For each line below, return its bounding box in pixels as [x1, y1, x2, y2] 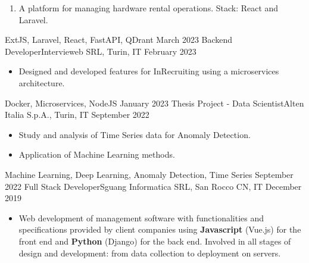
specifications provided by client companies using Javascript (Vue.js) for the [18, 223, 301, 236]
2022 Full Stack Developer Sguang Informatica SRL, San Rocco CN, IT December [5, 180, 302, 192]
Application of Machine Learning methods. [18, 148, 175, 161]
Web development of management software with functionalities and [18, 211, 264, 224]
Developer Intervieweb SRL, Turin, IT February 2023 [5, 45, 196, 57]
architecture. [18, 76, 65, 89]
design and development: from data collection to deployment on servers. [18, 246, 281, 259]
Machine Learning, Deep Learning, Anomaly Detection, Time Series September [5, 168, 294, 180]
